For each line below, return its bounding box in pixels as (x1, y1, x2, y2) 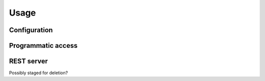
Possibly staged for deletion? (9, 70, 68, 76)
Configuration (9, 26, 53, 34)
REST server (9, 57, 48, 65)
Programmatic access (9, 41, 78, 50)
